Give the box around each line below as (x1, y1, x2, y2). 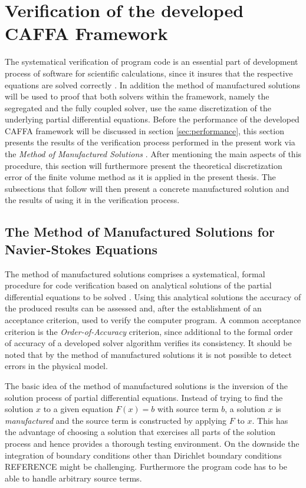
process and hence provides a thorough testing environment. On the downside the (5, 437, 300, 449)
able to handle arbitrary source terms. (5, 472, 142, 484)
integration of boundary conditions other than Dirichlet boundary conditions (5, 449, 282, 461)
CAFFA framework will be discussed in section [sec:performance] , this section (5, 124, 284, 137)
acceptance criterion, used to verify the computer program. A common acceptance (5, 314, 301, 326)
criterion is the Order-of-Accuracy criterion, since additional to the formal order (5, 325, 293, 337)
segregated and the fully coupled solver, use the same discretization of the (5, 101, 271, 114)
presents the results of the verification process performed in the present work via (5, 136, 295, 148)
